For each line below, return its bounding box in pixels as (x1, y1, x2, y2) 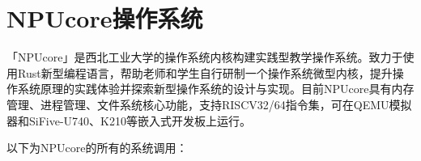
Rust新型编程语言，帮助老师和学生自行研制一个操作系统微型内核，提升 (17, 64, 393, 81)
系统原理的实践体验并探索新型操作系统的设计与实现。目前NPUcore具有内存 (17, 80, 415, 97)
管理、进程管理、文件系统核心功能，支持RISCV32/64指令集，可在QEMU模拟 (6, 95, 412, 112)
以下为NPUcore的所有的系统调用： (6, 139, 188, 156)
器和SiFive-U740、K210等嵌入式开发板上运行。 (6, 112, 251, 129)
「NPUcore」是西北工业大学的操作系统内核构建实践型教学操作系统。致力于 (6, 49, 403, 66)
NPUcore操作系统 (6, 2, 203, 35)
